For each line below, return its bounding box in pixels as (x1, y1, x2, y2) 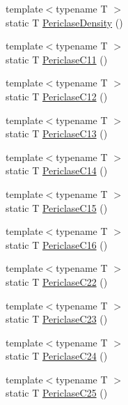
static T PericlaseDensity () (6, 15, 123, 29)
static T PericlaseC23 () (6, 312, 108, 326)
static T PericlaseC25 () (6, 385, 108, 400)
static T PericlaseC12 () (6, 89, 108, 103)
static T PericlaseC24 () (6, 349, 108, 363)
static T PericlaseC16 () (6, 237, 108, 252)
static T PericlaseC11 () (6, 52, 108, 66)
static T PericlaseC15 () (6, 200, 108, 215)
